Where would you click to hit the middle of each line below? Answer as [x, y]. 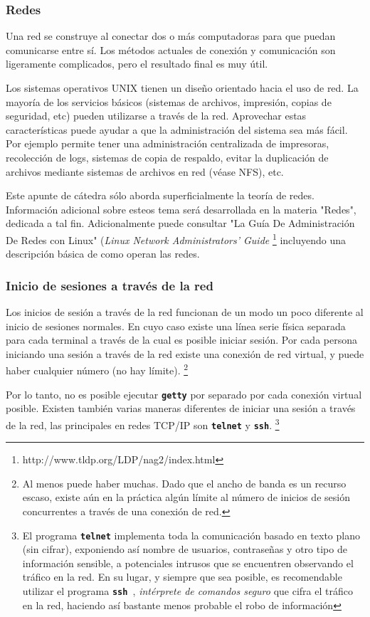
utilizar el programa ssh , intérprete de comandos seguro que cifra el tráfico [187, 591]
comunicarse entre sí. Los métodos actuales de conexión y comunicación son [171, 49]
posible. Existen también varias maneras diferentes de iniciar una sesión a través [181, 408]
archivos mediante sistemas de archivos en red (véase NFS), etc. [145, 171]
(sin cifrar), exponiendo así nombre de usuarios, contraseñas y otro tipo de [185, 549]
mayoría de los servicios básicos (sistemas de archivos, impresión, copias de [169, 101]
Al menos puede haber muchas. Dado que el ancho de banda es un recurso [184, 483]
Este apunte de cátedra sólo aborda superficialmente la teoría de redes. [160, 195]
